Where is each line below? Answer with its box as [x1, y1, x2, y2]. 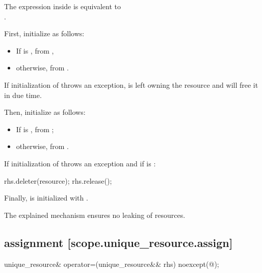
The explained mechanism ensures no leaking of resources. [4, 209, 186, 220]
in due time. [4, 89, 42, 100]
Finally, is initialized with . [4, 192, 88, 203]
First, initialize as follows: [4, 28, 85, 39]
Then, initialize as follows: [4, 107, 86, 117]
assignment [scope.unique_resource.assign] [4, 234, 233, 250]
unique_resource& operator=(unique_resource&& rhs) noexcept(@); [4, 258, 219, 269]
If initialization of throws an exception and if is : [4, 158, 156, 168]
